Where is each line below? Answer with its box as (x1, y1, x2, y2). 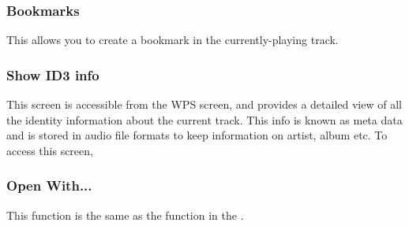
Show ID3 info (6, 65, 99, 84)
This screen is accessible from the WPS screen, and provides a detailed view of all (6, 96, 402, 113)
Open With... (6, 176, 92, 195)
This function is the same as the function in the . (6, 206, 244, 223)
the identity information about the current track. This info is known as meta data (6, 111, 403, 128)
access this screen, (6, 142, 93, 158)
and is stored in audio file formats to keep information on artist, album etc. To (6, 127, 388, 143)
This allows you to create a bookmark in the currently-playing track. (6, 31, 339, 48)
